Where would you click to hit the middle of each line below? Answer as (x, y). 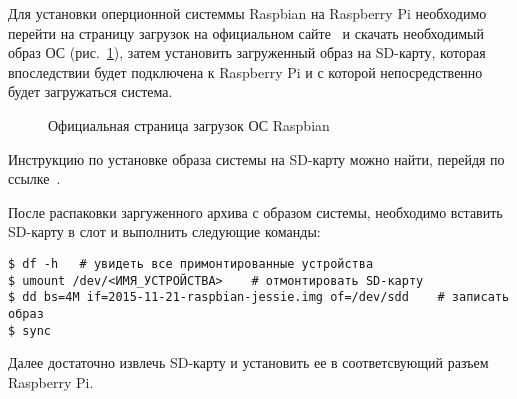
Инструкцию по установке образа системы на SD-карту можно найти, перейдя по (256, 158)
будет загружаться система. (90, 91)
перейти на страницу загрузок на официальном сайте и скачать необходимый (246, 32)
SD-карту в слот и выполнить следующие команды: (164, 231)
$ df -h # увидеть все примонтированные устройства (191, 263)
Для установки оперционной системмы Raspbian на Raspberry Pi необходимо (247, 13)
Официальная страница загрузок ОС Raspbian (189, 124)
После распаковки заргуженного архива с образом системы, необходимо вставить (255, 211)
